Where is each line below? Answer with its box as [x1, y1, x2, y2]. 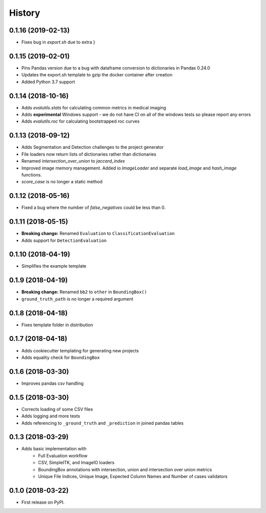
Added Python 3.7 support [21, 79, 75, 85]
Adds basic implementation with [21, 446, 87, 452]
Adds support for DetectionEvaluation [21, 237, 107, 243]
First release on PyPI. [21, 499, 65, 505]
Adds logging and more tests [21, 413, 80, 419]
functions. [21, 171, 42, 177]
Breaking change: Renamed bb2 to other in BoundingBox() [21, 289, 147, 295]
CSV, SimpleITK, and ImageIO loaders [38, 460, 115, 466]
